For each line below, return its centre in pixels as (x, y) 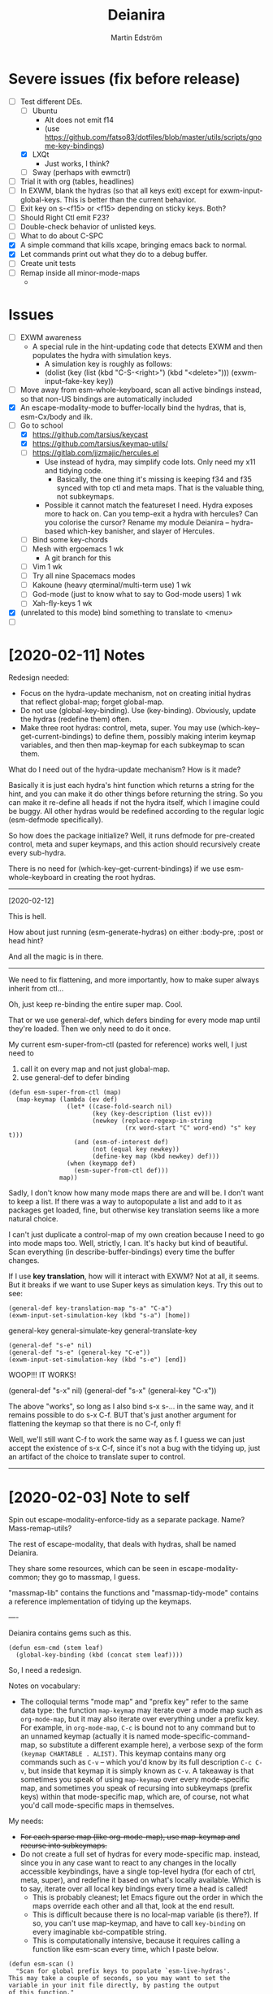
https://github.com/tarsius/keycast (90, 434)
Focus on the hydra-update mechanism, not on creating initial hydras (136, 694)
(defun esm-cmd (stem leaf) (56, 1648)
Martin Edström (136, 37)
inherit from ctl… (36, 989)
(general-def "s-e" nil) (50, 1346)
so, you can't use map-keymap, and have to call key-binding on (139, 1923)
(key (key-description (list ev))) (152, 1114)
